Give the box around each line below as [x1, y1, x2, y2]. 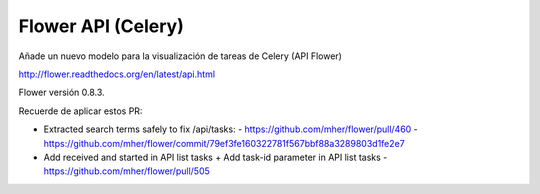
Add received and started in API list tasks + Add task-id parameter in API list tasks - [43, 151, 388, 163]
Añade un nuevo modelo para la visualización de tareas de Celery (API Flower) [18, 50, 342, 62]
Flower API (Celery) [18, 15, 184, 37]
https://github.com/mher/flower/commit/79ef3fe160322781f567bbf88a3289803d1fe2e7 [43, 137, 405, 149]
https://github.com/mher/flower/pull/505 [43, 165, 210, 177]
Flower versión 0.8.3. [18, 86, 105, 99]
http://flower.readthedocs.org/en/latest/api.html [18, 68, 215, 80]
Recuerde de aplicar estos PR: [18, 105, 143, 117]
